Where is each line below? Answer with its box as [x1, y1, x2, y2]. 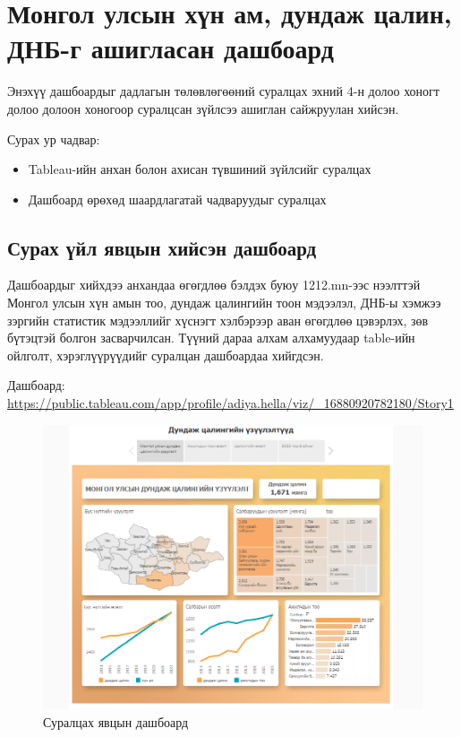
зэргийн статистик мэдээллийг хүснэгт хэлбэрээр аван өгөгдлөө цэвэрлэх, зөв [7, 310, 429, 329]
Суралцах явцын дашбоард [43, 713, 189, 732]
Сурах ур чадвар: [7, 129, 100, 148]
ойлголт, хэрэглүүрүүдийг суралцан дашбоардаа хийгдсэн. [7, 345, 324, 364]
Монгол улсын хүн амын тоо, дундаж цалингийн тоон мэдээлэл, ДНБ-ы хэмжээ [7, 293, 441, 312]
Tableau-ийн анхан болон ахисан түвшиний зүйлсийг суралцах [28, 160, 371, 178]
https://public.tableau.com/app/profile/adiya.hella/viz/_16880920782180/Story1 [7, 394, 454, 412]
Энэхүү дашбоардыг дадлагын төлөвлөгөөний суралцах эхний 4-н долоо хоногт [7, 82, 440, 100]
